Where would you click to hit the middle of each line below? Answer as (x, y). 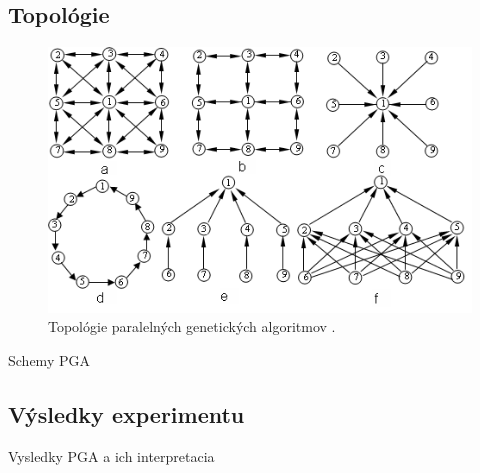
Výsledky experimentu (126, 413)
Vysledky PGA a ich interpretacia (111, 455)
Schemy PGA (49, 359)
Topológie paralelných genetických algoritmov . (192, 326)
